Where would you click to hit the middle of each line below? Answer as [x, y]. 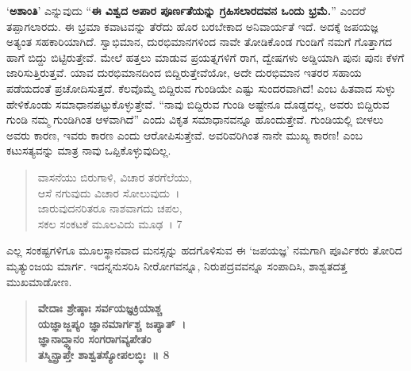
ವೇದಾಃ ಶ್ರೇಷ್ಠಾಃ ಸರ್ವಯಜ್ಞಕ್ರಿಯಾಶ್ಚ [100, 308]
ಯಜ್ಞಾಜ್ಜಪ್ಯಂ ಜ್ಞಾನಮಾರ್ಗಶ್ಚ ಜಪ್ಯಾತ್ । [112, 323]
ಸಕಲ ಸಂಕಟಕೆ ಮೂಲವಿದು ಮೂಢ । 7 [110, 223]
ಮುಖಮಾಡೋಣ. [39, 281]
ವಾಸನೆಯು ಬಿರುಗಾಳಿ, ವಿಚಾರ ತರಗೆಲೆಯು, [115, 176]
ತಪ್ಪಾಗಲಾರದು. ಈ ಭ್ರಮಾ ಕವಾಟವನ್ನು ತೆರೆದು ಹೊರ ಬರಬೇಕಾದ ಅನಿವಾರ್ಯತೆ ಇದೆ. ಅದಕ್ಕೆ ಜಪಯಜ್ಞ [192, 26]
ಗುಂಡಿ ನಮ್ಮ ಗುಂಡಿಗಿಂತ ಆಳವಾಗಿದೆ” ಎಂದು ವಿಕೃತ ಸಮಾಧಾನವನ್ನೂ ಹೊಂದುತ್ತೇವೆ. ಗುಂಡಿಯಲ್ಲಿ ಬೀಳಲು [195, 119]
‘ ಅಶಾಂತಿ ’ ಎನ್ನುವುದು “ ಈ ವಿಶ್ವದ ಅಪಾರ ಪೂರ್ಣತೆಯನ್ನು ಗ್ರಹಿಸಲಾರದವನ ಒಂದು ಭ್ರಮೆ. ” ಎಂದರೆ [186, 10]
